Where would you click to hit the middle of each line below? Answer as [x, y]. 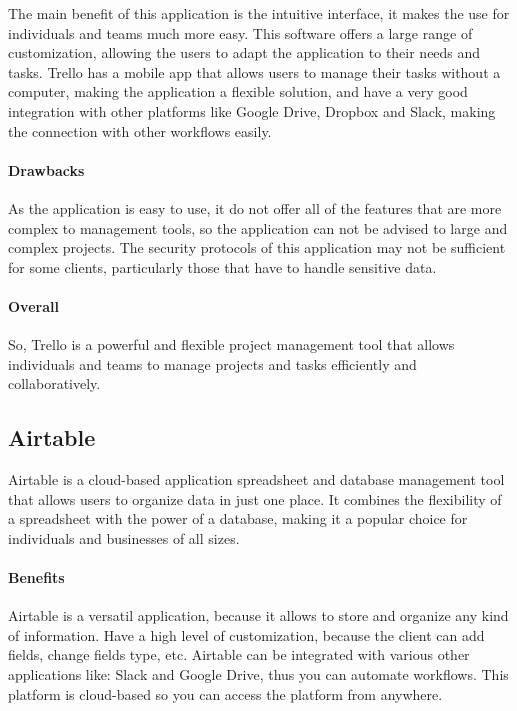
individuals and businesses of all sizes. [124, 537]
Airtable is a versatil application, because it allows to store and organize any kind [258, 615]
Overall [33, 305]
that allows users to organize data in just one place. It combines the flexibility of [255, 498]
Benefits [36, 577]
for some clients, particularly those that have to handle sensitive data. [222, 266]
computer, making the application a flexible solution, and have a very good [238, 91]
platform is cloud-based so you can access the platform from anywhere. [225, 693]
